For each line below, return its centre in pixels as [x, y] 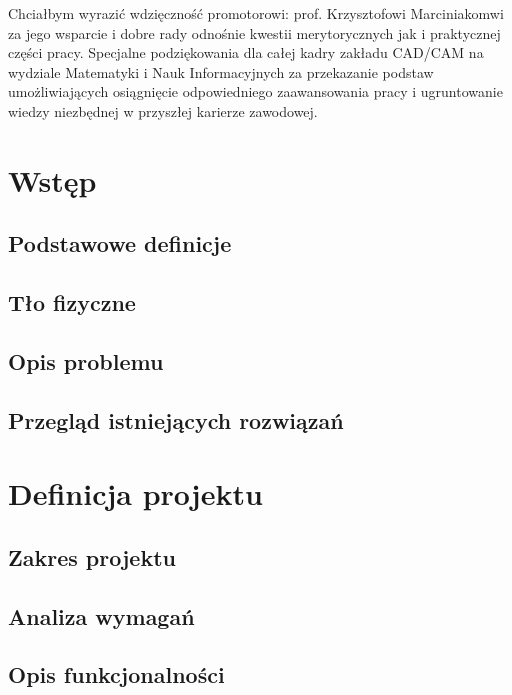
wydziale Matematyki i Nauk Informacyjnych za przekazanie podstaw [221, 71]
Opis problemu [86, 360]
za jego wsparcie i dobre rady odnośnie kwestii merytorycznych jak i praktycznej [254, 32]
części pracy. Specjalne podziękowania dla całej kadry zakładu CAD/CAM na [246, 52]
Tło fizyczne [72, 302]
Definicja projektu [135, 493]
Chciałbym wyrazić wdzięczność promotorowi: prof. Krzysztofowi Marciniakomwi [256, 13]
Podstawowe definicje [120, 243]
